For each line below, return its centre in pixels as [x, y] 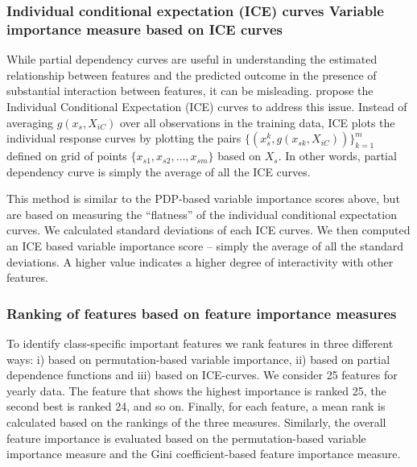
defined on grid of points [67, 156]
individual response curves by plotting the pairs [124, 138]
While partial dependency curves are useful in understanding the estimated [192, 59]
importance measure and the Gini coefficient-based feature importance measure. [204, 454]
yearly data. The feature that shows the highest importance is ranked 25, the [196, 390]
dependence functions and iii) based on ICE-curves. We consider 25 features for [202, 375]
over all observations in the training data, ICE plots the [257, 122]
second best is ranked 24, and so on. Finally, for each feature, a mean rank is [196, 406]
